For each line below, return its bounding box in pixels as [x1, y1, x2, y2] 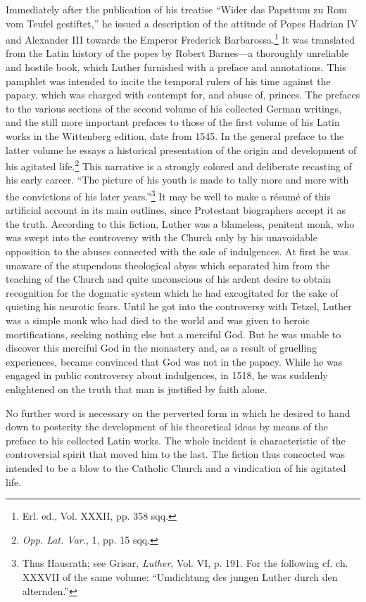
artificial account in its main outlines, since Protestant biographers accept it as [6, 203, 346, 217]
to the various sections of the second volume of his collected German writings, [6, 101, 342, 115]
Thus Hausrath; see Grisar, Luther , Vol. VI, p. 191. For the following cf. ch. [22, 556, 348, 570]
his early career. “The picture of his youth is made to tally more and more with [6, 172, 349, 187]
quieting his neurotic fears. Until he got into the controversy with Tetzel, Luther [6, 299, 352, 314]
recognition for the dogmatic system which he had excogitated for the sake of [6, 285, 339, 300]
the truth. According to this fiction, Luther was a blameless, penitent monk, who [6, 216, 355, 231]
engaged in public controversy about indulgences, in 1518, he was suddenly [6, 368, 328, 383]
